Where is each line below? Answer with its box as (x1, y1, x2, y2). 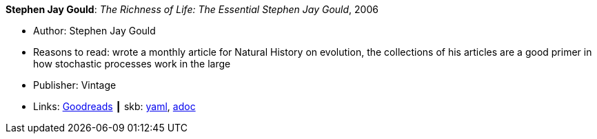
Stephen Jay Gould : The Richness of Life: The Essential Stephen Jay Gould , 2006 (6, 3, 378, 15)
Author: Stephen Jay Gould (33, 25, 156, 36)
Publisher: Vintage (33, 79, 117, 91)
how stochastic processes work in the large (33, 58, 231, 69)
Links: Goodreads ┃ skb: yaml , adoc (33, 100, 196, 112)
